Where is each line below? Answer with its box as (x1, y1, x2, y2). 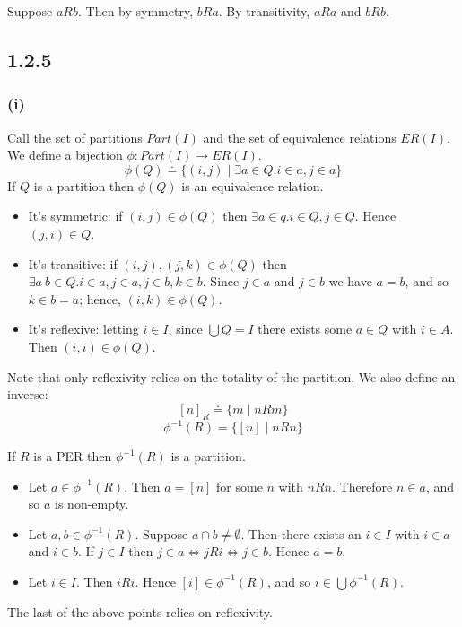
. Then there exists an (240, 524, 362, 543)
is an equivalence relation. (181, 176, 324, 195)
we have (328, 272, 372, 291)
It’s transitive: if (28, 254, 118, 273)
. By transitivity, (218, 2, 310, 20)
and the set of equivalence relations (203, 127, 397, 146)
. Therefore (331, 476, 393, 495)
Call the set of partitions (7, 127, 143, 146)
